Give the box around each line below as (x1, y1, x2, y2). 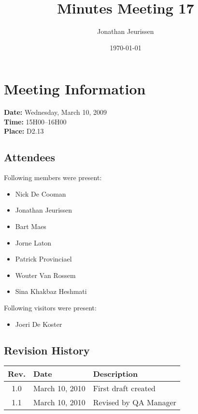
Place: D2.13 (4, 126, 44, 136)
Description (93, 368, 138, 380)
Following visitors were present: (4, 302, 97, 312)
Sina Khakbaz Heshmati (15, 286, 87, 296)
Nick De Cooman (15, 188, 66, 199)
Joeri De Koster (15, 319, 62, 329)
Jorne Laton (15, 237, 52, 247)
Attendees (4, 150, 55, 165)
